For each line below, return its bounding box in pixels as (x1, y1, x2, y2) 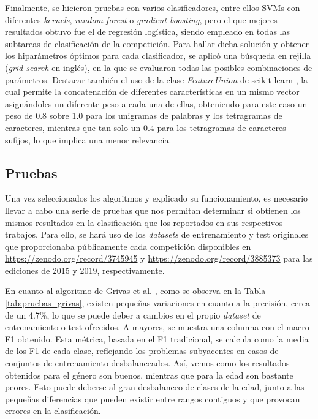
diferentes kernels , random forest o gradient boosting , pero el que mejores (5, 13, 278, 26)
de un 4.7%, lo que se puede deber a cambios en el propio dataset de (5, 308, 261, 321)
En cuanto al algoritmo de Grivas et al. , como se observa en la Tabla (5, 284, 266, 297)
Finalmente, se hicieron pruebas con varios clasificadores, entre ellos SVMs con (5, 1, 300, 13)
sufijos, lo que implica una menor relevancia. (5, 133, 172, 146)
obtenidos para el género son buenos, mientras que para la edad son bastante (5, 368, 293, 381)
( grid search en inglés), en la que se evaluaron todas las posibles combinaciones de (5, 61, 312, 74)
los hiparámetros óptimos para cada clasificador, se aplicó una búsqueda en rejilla (5, 49, 311, 62)
